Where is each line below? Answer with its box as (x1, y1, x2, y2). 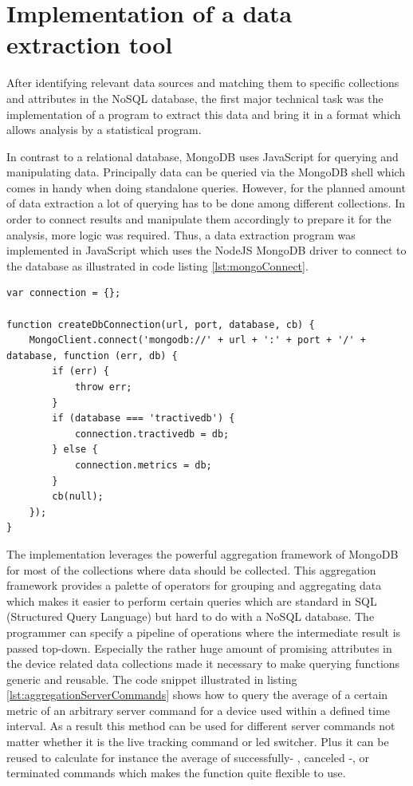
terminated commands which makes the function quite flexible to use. (6, 764, 346, 781)
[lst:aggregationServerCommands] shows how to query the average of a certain (6, 686, 388, 703)
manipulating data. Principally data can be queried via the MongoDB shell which (6, 164, 406, 180)
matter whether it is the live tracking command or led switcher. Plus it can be (6, 733, 389, 750)
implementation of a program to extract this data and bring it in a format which (6, 105, 401, 122)
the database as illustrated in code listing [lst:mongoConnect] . (6, 257, 309, 274)
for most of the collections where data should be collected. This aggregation (6, 561, 376, 578)
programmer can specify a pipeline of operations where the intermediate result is (6, 623, 401, 640)
